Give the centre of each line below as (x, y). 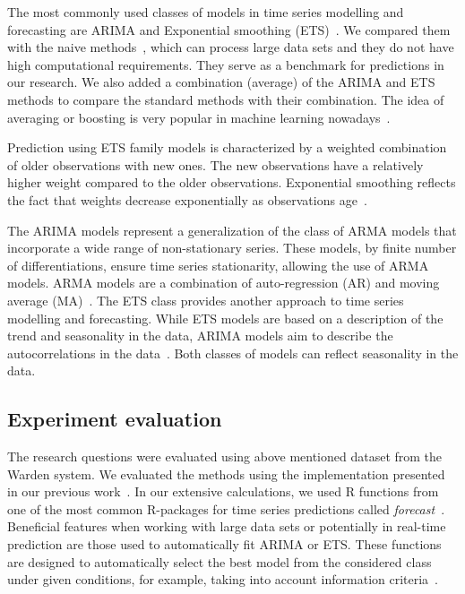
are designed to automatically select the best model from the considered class (220, 561)
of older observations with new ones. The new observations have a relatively (215, 164)
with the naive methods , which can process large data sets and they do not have (231, 47)
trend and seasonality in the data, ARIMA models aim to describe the (200, 336)
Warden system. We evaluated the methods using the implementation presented (226, 473)
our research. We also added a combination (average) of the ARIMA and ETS (221, 82)
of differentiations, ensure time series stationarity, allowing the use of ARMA (218, 265)
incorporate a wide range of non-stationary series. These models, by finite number (232, 248)
